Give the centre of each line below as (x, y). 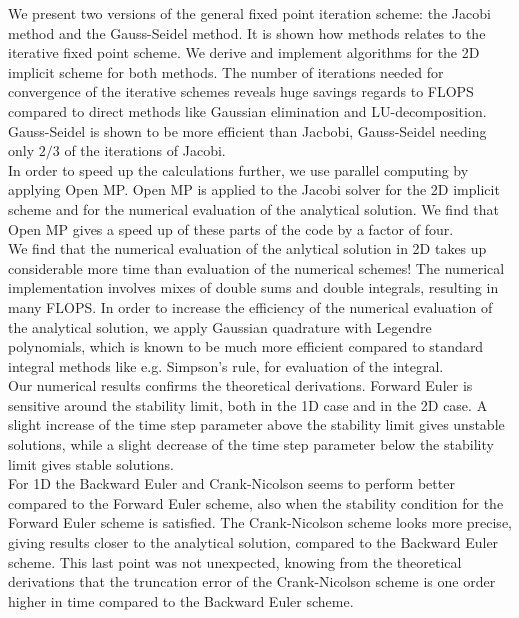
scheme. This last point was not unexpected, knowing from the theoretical (235, 561)
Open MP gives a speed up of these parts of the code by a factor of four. (231, 228)
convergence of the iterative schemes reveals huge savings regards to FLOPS (241, 91)
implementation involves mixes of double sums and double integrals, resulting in (253, 287)
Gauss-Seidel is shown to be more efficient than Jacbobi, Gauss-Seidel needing (247, 130)
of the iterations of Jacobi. (145, 150)
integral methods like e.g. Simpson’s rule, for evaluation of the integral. (226, 365)
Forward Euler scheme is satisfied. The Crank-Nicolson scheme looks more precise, (260, 522)
